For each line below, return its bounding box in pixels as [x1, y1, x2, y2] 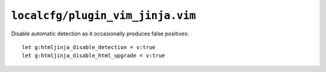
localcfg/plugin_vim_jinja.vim [11, 9, 196, 22]
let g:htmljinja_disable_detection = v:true [22, 44, 156, 50]
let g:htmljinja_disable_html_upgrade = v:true [22, 52, 165, 59]
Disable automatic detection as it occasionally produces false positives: [11, 30, 190, 37]
